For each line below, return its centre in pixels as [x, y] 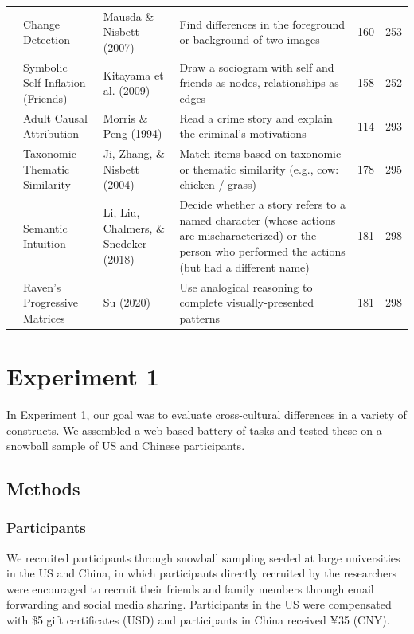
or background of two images [250, 39]
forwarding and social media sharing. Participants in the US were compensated [199, 604]
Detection [47, 39]
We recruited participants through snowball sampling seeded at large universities [203, 557]
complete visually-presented [246, 302]
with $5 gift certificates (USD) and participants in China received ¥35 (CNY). [198, 620]
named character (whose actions [258, 219]
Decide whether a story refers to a [262, 204]
